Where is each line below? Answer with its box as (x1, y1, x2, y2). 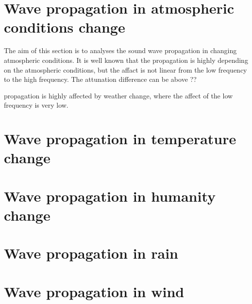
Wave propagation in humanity (4, 186, 216, 206)
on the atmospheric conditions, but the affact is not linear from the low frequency (4, 64, 247, 75)
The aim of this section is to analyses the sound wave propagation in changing (4, 45, 237, 56)
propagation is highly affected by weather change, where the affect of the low (4, 90, 233, 100)
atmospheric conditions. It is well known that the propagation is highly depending (4, 55, 248, 65)
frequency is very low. (4, 100, 68, 110)
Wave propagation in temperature (4, 129, 236, 149)
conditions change (4, 17, 125, 37)
